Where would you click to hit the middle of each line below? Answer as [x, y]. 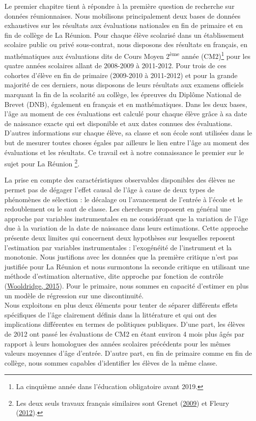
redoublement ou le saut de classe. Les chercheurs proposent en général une [118, 209]
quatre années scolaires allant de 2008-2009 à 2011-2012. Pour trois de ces [115, 66]
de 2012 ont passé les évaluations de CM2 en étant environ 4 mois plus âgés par [125, 333]
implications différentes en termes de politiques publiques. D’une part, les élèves [125, 324]
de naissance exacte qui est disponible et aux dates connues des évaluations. [119, 123]
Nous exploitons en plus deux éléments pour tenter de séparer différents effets [121, 305]
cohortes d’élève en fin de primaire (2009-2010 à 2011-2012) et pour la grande [121, 75]
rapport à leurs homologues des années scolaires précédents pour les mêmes [118, 343]
